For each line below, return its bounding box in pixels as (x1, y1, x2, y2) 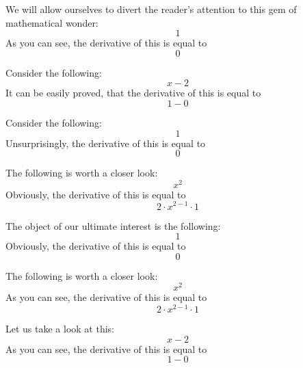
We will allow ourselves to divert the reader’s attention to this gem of (5, 2, 297, 16)
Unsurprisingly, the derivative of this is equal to (5, 135, 206, 150)
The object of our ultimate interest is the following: (5, 218, 221, 233)
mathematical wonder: (5, 15, 98, 29)
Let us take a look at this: (5, 321, 114, 336)
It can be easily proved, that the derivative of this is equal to (5, 86, 261, 100)
